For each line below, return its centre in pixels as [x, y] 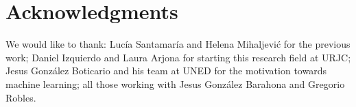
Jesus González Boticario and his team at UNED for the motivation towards [166, 71]
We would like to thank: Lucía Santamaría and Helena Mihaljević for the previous [178, 44]
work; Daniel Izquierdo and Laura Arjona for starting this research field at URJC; [178, 57]
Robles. [21, 97]
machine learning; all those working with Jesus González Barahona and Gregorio [175, 83]
